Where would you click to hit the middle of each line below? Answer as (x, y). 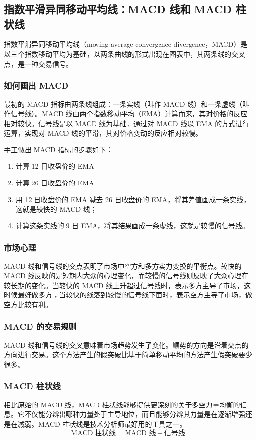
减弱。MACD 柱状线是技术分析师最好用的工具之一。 (102, 423)
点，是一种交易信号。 (38, 63)
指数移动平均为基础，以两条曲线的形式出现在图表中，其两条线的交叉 (135, 54)
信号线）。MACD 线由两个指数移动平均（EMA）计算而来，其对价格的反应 (129, 113)
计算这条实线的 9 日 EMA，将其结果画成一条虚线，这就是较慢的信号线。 (132, 225)
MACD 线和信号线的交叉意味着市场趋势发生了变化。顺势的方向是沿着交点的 (126, 345)
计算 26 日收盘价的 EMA (55, 182)
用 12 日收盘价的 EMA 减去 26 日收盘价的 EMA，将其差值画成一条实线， (133, 199)
